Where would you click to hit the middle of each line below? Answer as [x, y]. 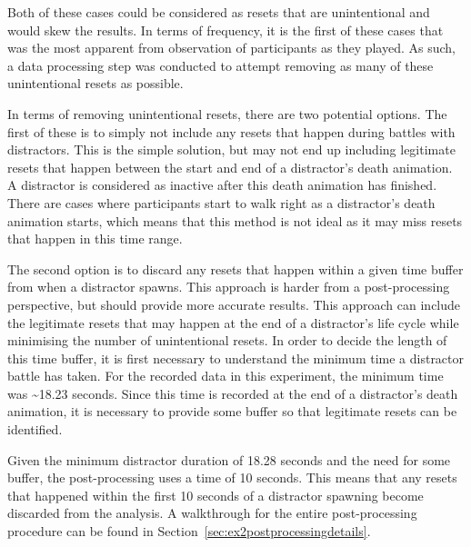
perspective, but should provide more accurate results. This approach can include [234, 304]
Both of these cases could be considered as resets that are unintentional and [219, 12]
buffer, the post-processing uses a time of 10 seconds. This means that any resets [232, 477]
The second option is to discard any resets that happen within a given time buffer [235, 269]
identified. [35, 429]
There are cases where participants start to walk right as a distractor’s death [221, 202]
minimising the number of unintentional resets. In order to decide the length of [227, 340]
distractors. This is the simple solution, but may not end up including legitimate [231, 149]
